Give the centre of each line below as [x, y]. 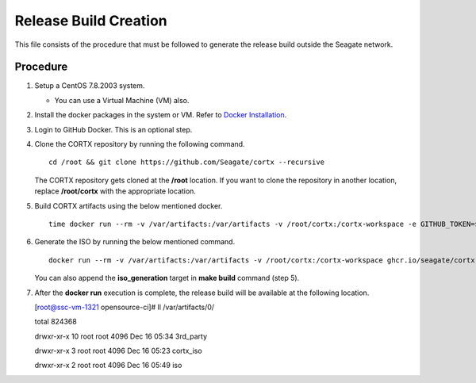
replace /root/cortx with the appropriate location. [115, 191]
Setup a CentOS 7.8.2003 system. [90, 86]
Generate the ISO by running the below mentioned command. [135, 242]
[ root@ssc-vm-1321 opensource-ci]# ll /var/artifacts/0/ [124, 307]
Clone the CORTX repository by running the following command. [140, 144]
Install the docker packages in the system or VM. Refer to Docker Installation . [161, 115]
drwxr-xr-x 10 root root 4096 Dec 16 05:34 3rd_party [121, 336]
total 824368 [56, 322]
